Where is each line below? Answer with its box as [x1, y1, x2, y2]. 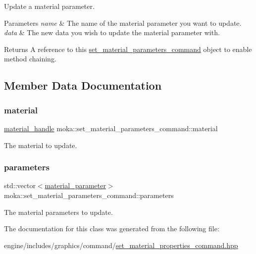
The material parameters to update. [4, 206, 113, 217]
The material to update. [4, 140, 77, 150]
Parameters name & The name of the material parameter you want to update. [4, 17, 242, 28]
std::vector [4, 180, 36, 191]
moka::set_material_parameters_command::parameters [4, 190, 174, 200]
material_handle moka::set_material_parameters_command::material [4, 123, 218, 133]
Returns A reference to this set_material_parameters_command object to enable [4, 44, 252, 54]
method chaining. [4, 53, 56, 64]
